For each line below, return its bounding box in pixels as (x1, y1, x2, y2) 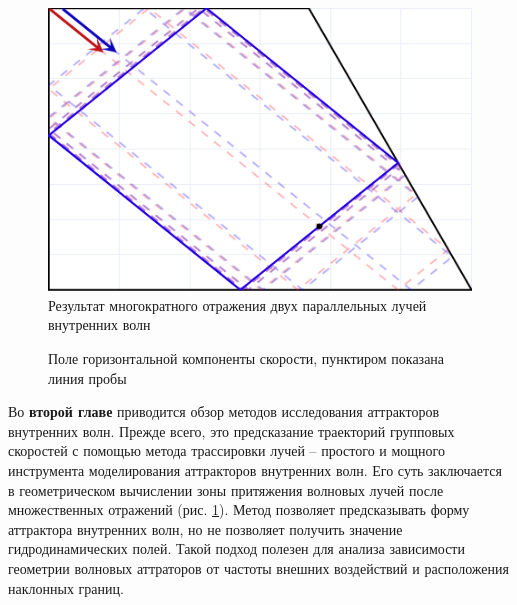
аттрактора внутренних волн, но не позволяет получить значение (8, 518, 403, 539)
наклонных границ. (8, 577, 124, 598)
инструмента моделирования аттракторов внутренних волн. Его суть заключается (8, 460, 502, 481)
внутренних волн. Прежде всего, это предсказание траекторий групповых (8, 420, 455, 441)
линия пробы (48, 367, 127, 388)
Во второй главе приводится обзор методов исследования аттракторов (8, 401, 440, 422)
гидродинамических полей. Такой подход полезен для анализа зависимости (8, 538, 465, 559)
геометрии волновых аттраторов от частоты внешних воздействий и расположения (8, 557, 509, 578)
